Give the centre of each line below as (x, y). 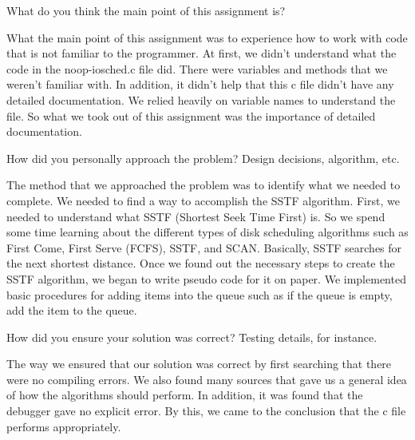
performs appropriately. (64, 426)
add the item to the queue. (72, 310)
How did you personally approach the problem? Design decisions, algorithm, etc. (203, 158)
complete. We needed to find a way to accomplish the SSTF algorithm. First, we (203, 200)
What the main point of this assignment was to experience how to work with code (207, 37)
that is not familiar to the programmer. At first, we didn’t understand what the (202, 53)
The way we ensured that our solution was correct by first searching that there (199, 364)
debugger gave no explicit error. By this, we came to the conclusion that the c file (206, 411)
